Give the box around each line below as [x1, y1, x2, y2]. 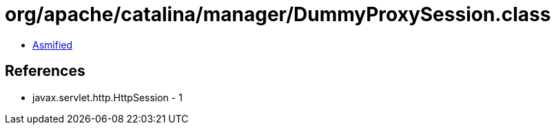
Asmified [32, 38, 73, 51]
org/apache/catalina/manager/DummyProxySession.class [5, 3, 551, 26]
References [5, 62, 85, 80]
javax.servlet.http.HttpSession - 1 [32, 91, 183, 103]
